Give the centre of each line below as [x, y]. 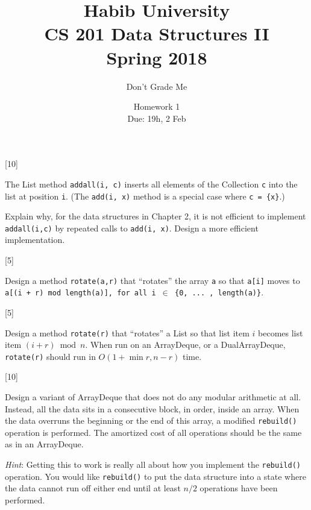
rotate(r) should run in [50, 356]
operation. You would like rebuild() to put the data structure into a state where [155, 476]
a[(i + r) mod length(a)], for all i [80, 293]
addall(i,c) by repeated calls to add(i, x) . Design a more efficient [132, 228]
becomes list [281, 332]
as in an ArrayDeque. [44, 444]
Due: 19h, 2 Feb [157, 118]
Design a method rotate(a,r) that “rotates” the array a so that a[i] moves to [152, 280]
